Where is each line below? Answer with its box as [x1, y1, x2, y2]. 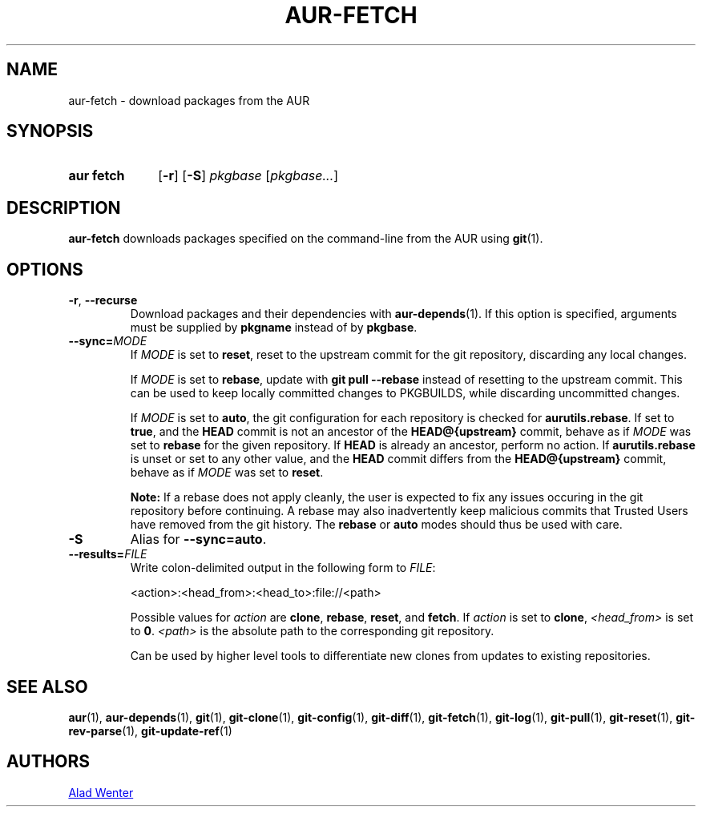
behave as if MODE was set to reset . [130, 465, 324, 480]
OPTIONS [6, 259, 83, 280]
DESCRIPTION [6, 197, 121, 218]
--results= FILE [68, 547, 147, 561]
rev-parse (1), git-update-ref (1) [68, 723, 232, 738]
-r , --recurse [68, 293, 138, 308]
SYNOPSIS [6, 121, 94, 142]
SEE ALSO [6, 676, 88, 697]
